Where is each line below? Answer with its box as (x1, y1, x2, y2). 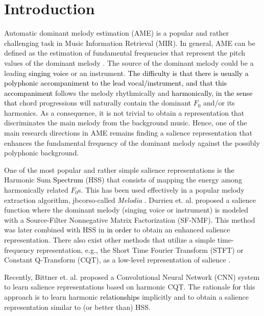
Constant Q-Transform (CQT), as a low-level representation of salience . (4, 254, 231, 265)
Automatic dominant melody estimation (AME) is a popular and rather (4, 28, 229, 38)
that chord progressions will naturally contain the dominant (4, 97, 191, 108)
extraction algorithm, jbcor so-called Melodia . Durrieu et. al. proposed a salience (4, 194, 256, 205)
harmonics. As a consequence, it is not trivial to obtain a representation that (4, 107, 245, 118)
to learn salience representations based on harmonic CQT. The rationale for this (4, 281, 255, 292)
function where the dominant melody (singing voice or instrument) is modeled (4, 204, 248, 215)
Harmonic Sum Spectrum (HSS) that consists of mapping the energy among (4, 174, 242, 185)
